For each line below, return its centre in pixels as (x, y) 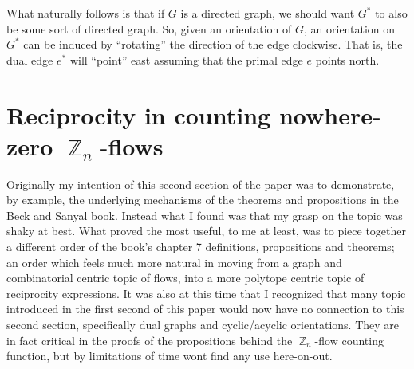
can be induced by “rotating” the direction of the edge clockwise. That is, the (213, 44)
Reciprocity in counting (139, 114)
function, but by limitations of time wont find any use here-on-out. (170, 356)
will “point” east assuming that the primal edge (186, 59)
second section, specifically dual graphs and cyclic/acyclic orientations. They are (203, 325)
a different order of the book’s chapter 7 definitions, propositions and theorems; (201, 247)
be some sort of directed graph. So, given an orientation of (149, 28)
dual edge (30, 59)
